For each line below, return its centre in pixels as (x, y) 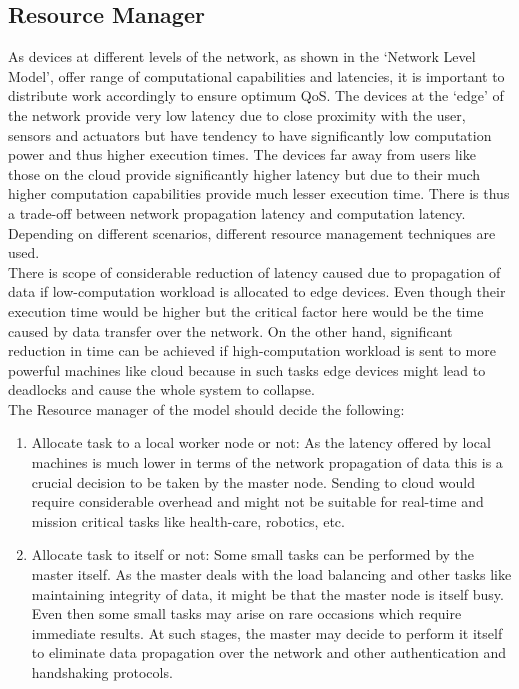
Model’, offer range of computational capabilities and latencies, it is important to (256, 75)
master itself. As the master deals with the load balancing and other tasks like (271, 574)
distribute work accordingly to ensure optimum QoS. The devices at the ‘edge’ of (256, 95)
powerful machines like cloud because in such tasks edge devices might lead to (247, 369)
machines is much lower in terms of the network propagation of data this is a (267, 462)
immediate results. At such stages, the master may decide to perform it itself (267, 632)
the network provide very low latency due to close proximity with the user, (237, 114)
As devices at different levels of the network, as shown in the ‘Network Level (242, 56)
